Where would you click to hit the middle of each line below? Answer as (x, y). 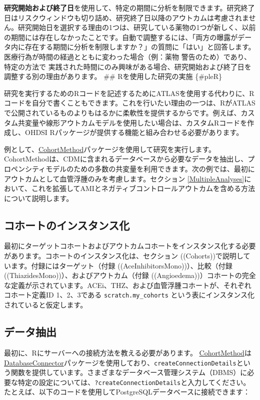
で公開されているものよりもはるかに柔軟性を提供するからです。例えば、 (122, 112)
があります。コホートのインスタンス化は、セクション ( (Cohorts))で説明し (124, 256)
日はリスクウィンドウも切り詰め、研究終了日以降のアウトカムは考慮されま (126, 17)
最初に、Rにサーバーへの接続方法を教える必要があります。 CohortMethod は (128, 352)
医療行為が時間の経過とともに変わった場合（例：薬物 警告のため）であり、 (127, 56)
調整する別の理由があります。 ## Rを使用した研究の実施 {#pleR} (113, 76)
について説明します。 (39, 198)
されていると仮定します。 (46, 305)
